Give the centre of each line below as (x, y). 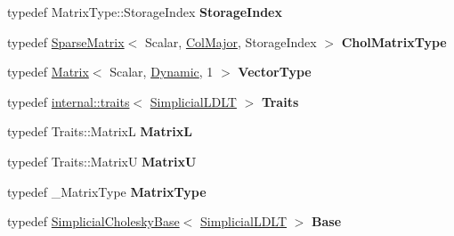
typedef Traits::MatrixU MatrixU (102, 161)
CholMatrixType (394, 41)
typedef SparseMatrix (66, 41)
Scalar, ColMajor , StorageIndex (231, 41)
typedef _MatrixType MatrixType (107, 191)
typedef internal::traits (69, 101)
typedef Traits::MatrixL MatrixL (100, 131)
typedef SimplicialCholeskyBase (93, 221)
